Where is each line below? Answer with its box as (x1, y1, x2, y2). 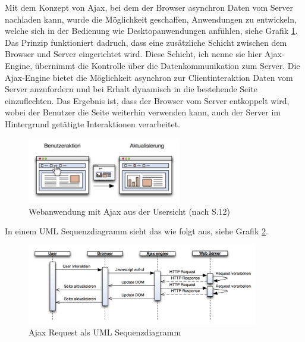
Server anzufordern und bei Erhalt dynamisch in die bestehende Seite (5, 83, 257, 95)
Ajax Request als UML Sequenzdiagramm (29, 326, 181, 338)
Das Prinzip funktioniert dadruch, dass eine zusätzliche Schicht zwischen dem (5, 36, 287, 48)
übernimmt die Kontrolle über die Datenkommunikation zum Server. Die (34, 59, 300, 71)
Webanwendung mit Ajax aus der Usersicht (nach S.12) (29, 205, 231, 217)
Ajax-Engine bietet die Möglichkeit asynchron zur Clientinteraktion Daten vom (5, 71, 293, 83)
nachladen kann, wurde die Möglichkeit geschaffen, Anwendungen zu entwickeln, (5, 12, 297, 25)
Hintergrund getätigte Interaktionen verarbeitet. (5, 117, 181, 130)
